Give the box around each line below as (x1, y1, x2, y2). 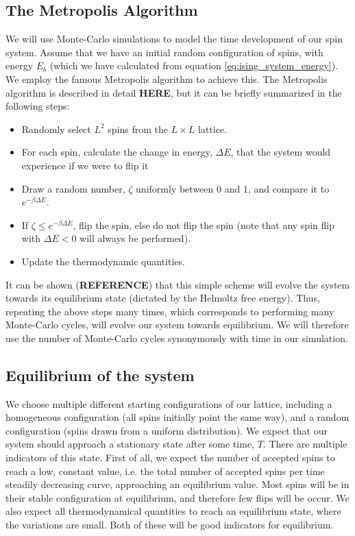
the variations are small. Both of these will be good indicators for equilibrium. (5, 517, 334, 532)
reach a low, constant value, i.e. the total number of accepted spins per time (5, 463, 325, 478)
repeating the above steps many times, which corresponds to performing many (5, 304, 334, 318)
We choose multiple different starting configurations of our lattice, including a (5, 396, 332, 411)
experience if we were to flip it (21, 158, 149, 172)
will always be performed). (79, 231, 191, 245)
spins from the (108, 121, 169, 136)
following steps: (5, 99, 70, 113)
